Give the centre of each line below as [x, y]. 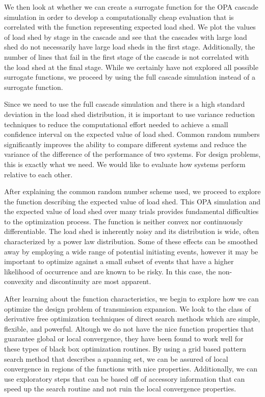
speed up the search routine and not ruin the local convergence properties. [120, 389]
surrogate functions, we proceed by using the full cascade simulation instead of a [130, 77]
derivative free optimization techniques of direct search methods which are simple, [132, 319]
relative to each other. [38, 174]
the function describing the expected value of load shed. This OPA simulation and [132, 201]
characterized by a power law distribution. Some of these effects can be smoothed [131, 241]
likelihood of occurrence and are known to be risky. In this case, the [110, 271]
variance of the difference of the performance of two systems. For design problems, [132, 154]
